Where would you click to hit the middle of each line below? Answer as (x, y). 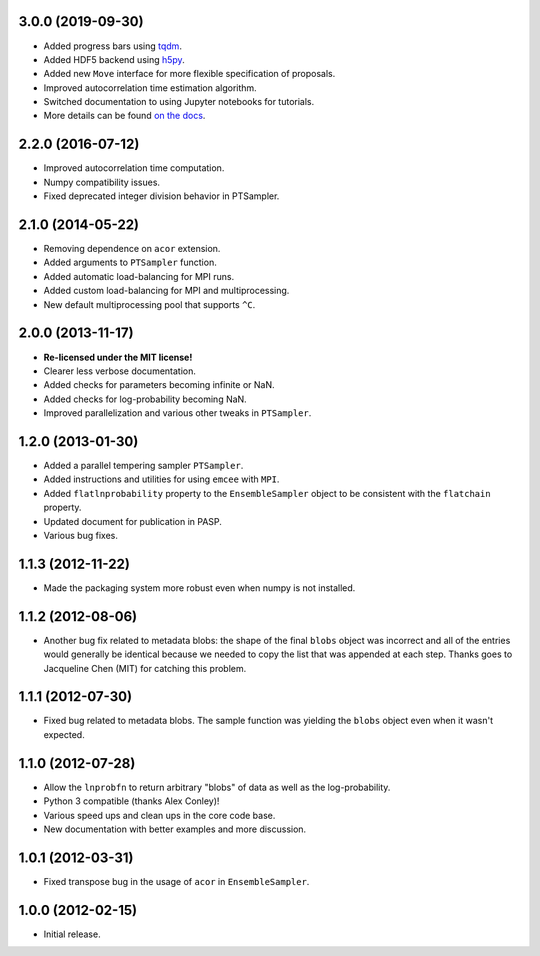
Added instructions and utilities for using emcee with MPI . (161, 479)
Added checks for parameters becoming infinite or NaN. (159, 385)
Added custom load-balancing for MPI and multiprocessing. (166, 291)
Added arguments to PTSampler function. (130, 262)
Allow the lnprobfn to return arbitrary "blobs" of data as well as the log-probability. (217, 787)
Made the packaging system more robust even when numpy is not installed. (199, 587)
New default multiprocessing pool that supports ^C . (149, 304)
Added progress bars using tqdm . (112, 46)
